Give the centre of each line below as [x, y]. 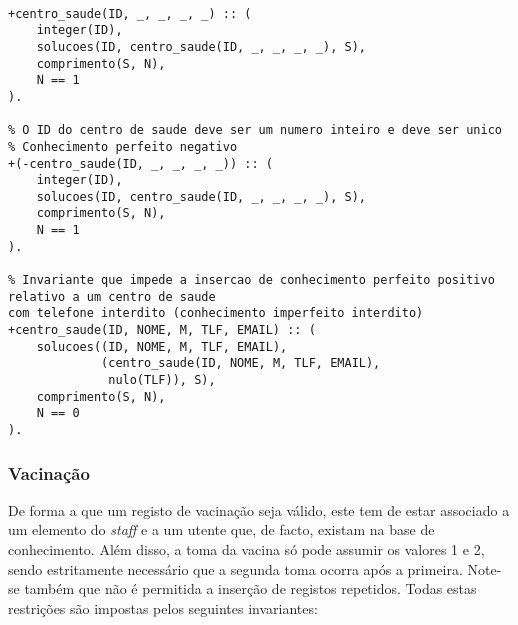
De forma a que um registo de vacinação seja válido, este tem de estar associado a [259, 509]
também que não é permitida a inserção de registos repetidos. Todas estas [250, 588]
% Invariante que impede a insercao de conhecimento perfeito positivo [251, 280]
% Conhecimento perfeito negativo [123, 146]
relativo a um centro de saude [112, 296]
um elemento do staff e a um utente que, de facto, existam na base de [221, 529]
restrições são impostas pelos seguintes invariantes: [163, 607]
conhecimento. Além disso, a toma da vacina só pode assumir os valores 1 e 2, [246, 549]
